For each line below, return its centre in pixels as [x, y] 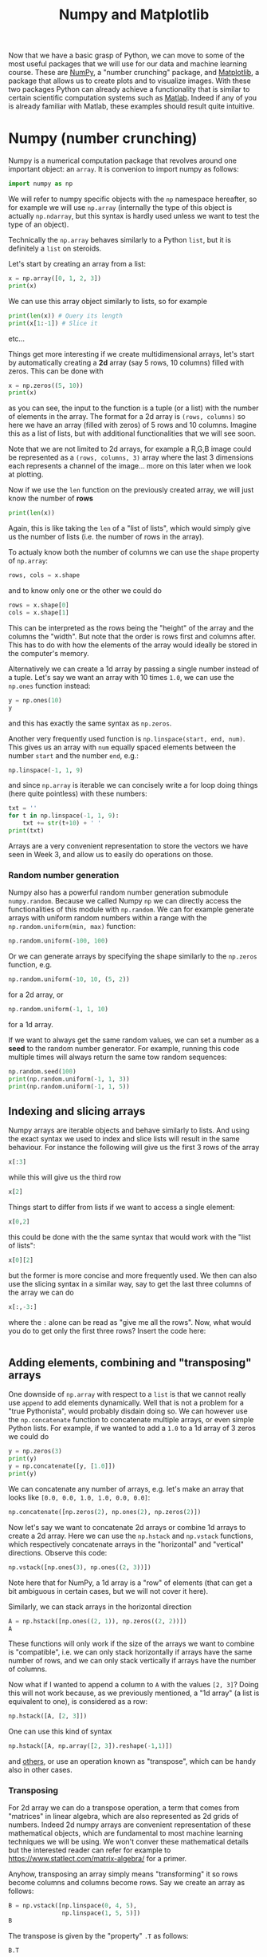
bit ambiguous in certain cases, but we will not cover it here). [108, 1591]
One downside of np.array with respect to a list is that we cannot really [127, 1394]
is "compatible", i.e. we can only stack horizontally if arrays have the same [130, 1652]
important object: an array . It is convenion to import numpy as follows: [124, 169]
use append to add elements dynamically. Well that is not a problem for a [126, 1403]
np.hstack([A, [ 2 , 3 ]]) [48, 1716]
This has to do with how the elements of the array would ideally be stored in [133, 645]
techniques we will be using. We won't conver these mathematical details [128, 1842]
